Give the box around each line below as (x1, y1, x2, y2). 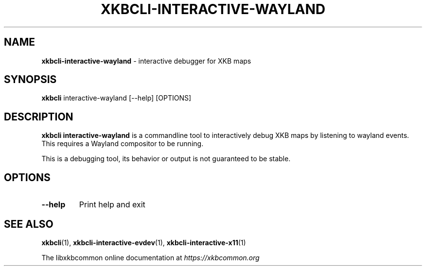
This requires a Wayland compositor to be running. (41, 139, 204, 148)
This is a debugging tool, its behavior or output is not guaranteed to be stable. (41, 154, 291, 163)
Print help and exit (79, 200, 145, 210)
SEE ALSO (4, 218, 53, 230)
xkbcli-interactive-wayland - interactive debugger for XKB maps (41, 56, 251, 65)
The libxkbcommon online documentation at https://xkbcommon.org (41, 253, 260, 262)
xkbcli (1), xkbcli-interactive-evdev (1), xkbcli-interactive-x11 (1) (41, 238, 246, 247)
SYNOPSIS (4, 73, 57, 86)
